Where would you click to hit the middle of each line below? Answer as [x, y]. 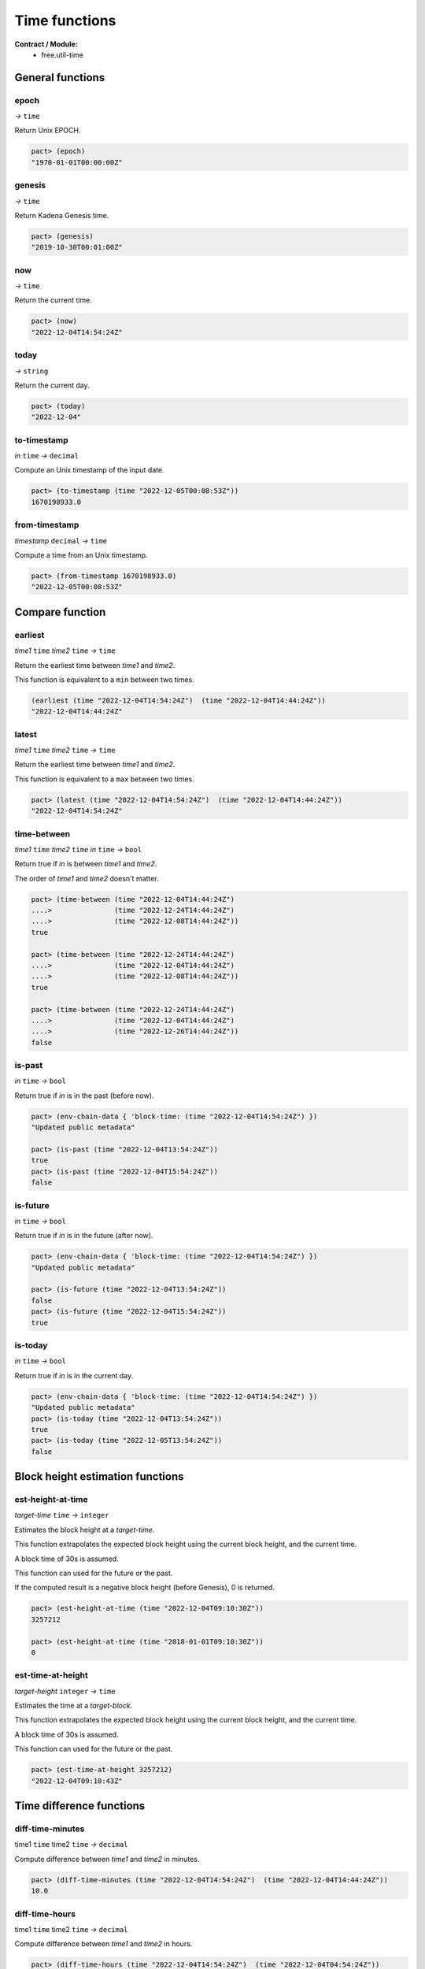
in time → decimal [46, 456]
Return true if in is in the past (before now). [84, 1096]
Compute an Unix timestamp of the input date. [89, 470]
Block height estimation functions [99, 1477]
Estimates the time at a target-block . [74, 1706]
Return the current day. [52, 385]
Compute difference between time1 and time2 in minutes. [107, 1859]
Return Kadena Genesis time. [62, 215]
